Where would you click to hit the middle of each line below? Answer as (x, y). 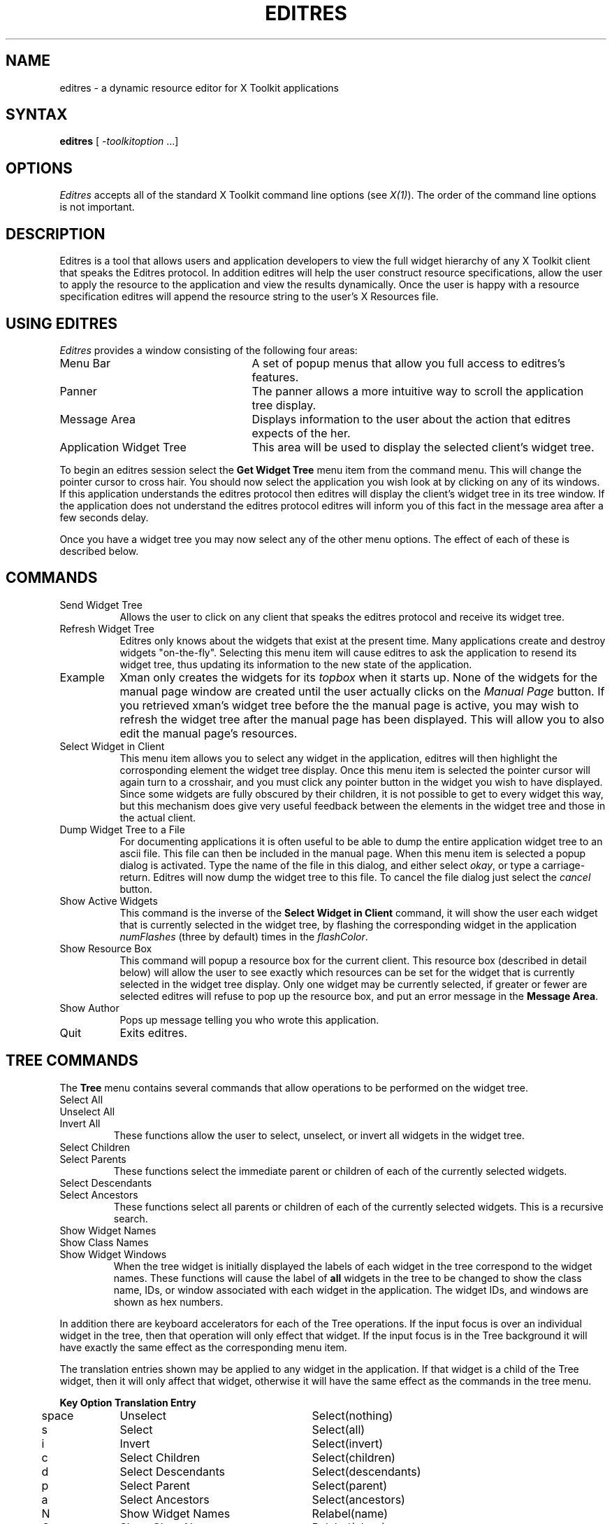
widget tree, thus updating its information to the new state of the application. (296, 664)
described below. (99, 551)
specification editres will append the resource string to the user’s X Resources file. (249, 297)
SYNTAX (37, 115)
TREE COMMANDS (72, 1061)
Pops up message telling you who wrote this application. (249, 1019)
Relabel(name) (350, 1513)
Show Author (89, 1008)
